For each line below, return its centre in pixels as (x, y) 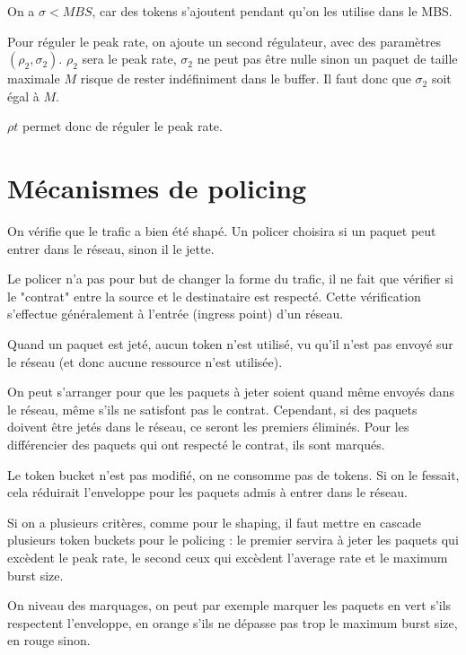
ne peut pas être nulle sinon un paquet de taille (327, 59)
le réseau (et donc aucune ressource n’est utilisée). (145, 361)
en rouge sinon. (49, 640)
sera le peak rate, (129, 59)
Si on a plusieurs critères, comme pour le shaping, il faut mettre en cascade (214, 522)
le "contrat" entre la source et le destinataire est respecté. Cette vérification (214, 296)
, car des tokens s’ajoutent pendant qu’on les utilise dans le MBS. (272, 11)
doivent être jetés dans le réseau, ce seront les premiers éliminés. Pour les (208, 427)
